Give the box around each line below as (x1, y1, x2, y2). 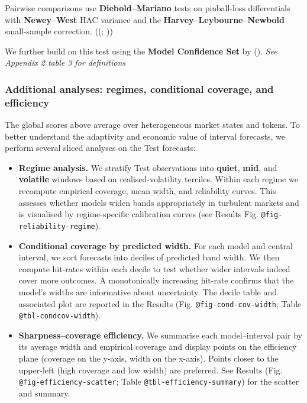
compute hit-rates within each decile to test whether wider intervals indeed (18, 262, 290, 275)
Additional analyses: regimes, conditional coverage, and (5, 81, 274, 96)
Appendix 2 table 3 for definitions (5, 56, 126, 69)
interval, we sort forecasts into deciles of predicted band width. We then (18, 251, 280, 263)
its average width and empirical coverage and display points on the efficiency (18, 340, 297, 353)
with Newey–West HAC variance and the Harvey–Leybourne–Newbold (5, 13, 285, 25)
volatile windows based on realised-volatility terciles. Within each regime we (18, 173, 298, 185)
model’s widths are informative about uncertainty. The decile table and (18, 285, 277, 298)
